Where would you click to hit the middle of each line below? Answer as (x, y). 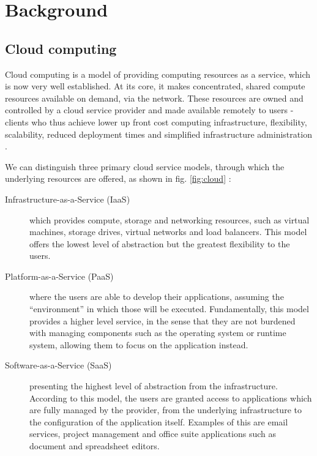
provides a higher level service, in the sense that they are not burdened (162, 320)
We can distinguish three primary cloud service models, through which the (145, 166)
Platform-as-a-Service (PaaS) (59, 276)
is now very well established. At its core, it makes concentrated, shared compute (155, 86)
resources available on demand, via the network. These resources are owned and (154, 98)
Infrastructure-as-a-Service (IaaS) (68, 199)
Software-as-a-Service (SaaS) (58, 365)
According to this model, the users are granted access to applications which (171, 398)
